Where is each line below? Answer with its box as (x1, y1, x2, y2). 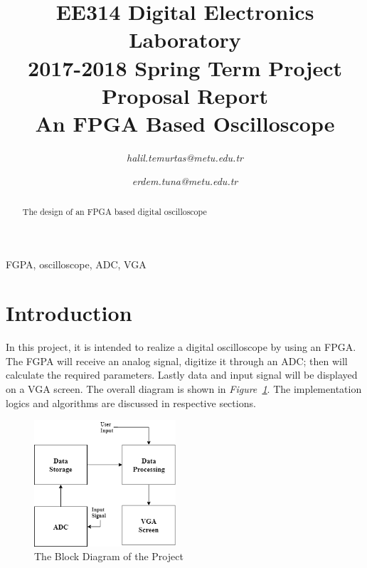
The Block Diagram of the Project (34, 549, 183, 564)
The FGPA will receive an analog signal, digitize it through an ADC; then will (6, 353, 348, 368)
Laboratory (129, 25, 241, 54)
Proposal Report (102, 80, 268, 110)
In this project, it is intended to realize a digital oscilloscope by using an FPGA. (6, 340, 356, 354)
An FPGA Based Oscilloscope (35, 108, 335, 137)
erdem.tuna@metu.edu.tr (132, 174, 238, 189)
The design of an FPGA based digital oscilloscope (22, 205, 207, 217)
